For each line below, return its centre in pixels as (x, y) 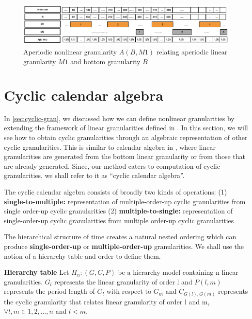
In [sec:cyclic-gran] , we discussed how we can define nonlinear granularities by (119, 118)
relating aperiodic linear (192, 52)
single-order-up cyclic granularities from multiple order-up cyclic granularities (119, 220)
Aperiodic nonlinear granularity (70, 52)
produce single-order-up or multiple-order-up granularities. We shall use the (124, 246)
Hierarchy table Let (37, 272)
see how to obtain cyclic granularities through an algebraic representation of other (126, 137)
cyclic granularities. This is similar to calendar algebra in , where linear (110, 147)
